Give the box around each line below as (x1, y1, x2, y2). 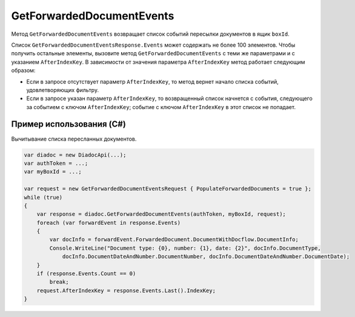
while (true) (24, 194, 63, 201)
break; (49, 279, 69, 285)
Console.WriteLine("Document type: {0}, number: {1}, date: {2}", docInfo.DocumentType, (49, 244, 321, 252)
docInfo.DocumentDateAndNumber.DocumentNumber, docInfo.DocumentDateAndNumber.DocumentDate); (62, 253, 350, 260)
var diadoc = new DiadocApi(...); (24, 152, 127, 158)
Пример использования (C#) (11, 119, 127, 130)
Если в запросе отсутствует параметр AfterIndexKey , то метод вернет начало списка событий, (26, 78, 279, 85)
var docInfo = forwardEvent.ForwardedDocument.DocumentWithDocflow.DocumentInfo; (49, 236, 299, 243)
